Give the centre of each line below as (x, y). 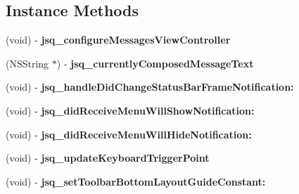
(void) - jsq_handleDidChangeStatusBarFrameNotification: (150, 87)
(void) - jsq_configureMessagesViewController (118, 40)
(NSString (27, 63)
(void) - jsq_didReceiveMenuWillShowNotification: (130, 110)
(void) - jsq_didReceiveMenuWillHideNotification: (129, 134)
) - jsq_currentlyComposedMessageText (155, 63)
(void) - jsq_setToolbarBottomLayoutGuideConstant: (136, 181)
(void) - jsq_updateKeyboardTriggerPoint (108, 158)
